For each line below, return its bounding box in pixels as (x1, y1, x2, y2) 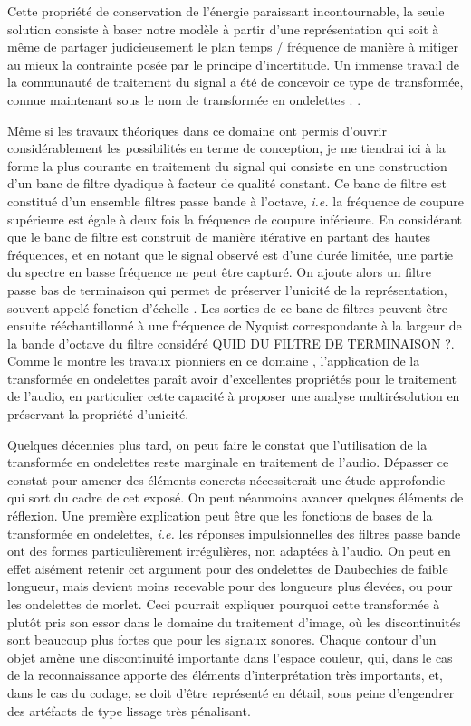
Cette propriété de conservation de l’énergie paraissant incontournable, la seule (7, 2, 445, 20)
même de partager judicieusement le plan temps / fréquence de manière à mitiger (7, 37, 459, 56)
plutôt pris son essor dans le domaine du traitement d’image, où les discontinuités (7, 612, 461, 631)
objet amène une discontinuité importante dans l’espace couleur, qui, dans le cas (7, 647, 453, 666)
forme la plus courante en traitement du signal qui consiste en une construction (7, 156, 447, 175)
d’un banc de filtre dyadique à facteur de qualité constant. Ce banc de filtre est (7, 174, 447, 193)
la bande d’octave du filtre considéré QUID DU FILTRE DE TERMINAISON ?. (7, 333, 455, 352)
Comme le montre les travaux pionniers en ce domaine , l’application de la (7, 351, 420, 370)
